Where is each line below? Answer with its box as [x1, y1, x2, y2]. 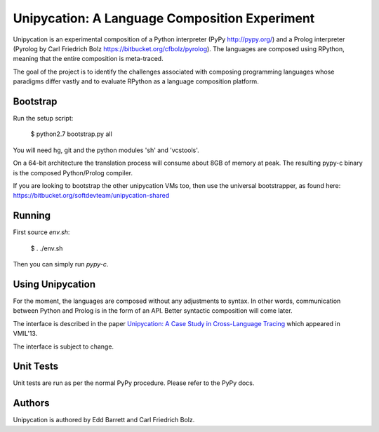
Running [13, 210, 51, 222]
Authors [13, 397, 50, 410]
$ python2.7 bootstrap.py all [30, 130, 112, 138]
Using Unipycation [13, 278, 96, 290]
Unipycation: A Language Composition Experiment [13, 11, 315, 26]
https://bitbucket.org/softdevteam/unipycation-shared [13, 191, 170, 200]
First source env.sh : [13, 228, 70, 236]
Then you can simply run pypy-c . [13, 260, 109, 269]
